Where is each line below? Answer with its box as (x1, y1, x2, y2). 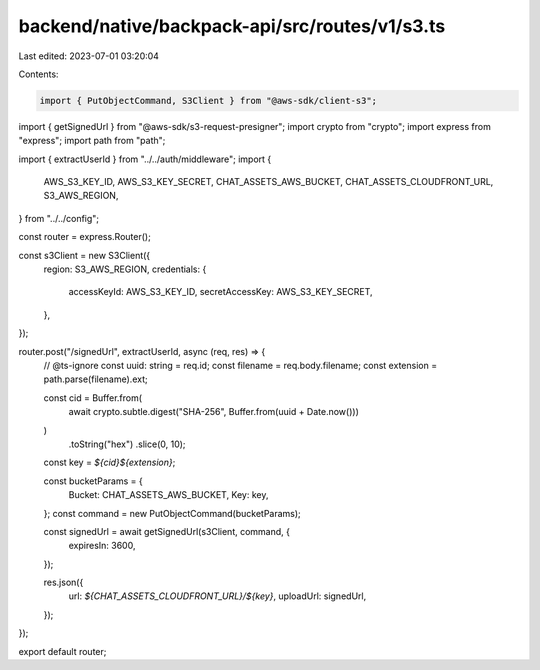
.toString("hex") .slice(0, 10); (68, 438, 186, 450)
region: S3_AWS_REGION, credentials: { (43, 263, 207, 275)
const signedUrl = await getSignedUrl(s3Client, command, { (43, 525, 290, 537)
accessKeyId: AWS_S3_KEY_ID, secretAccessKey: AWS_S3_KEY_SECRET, (68, 286, 374, 298)
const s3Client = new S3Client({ (18, 249, 151, 261)
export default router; (18, 645, 107, 657)
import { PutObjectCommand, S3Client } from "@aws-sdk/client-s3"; (39, 95, 378, 106)
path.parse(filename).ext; (43, 373, 149, 385)
